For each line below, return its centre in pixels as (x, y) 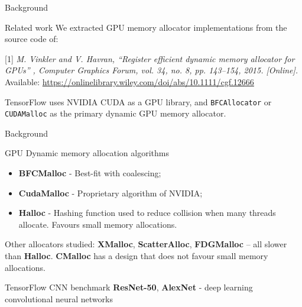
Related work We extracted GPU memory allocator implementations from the (146, 27)
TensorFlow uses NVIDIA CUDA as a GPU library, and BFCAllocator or (138, 101)
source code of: (32, 39)
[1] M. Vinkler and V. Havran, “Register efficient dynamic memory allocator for (150, 58)
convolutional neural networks (59, 298)
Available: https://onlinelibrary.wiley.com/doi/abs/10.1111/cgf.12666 (129, 81)
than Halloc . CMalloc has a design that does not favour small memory (137, 256)
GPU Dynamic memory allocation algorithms (87, 153)
